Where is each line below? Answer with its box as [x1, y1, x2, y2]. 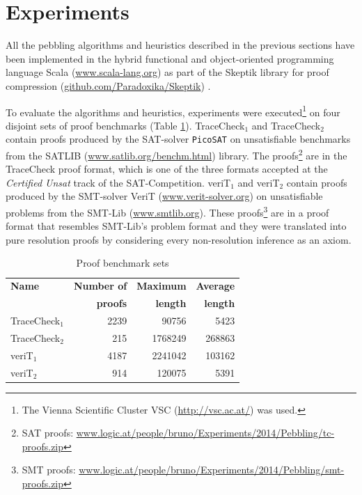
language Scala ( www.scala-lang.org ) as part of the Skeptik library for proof [6, 65, 329, 79]
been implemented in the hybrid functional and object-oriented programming [6, 51, 334, 65]
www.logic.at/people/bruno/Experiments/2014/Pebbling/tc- [76, 425, 335, 440]
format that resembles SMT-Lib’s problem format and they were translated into [6, 219, 347, 233]
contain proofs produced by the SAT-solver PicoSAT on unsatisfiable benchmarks [6, 132, 351, 146]
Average [196, 278, 235, 293]
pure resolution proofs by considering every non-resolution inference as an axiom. [6, 232, 352, 246]
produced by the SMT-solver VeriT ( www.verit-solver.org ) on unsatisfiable [6, 189, 323, 203]
